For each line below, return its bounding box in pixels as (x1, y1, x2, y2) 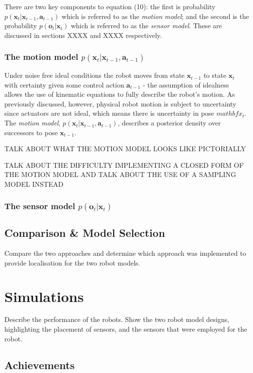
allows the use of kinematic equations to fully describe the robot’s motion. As (4, 89, 235, 99)
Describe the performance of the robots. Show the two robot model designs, (4, 314, 230, 324)
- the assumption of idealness (143, 79, 229, 89)
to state (203, 70, 226, 80)
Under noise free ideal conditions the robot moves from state (4, 70, 185, 80)
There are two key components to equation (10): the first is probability (4, 1, 216, 11)
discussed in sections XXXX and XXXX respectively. (4, 30, 162, 40)
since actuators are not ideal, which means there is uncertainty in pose (4, 108, 214, 118)
